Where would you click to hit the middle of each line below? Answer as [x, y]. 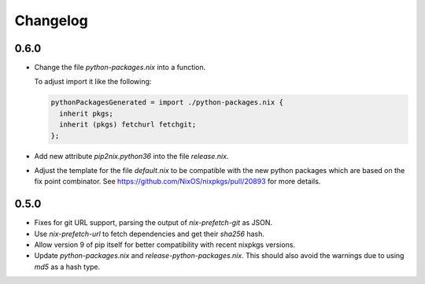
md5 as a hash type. [67, 267]
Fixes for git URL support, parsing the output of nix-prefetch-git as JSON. [153, 223]
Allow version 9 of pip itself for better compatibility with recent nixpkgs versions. [164, 245]
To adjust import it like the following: [93, 82]
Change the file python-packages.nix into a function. [120, 68]
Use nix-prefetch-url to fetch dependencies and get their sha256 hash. [150, 234]
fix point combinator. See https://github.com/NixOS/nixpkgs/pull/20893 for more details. [177, 182]
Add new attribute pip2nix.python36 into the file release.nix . [131, 156]
